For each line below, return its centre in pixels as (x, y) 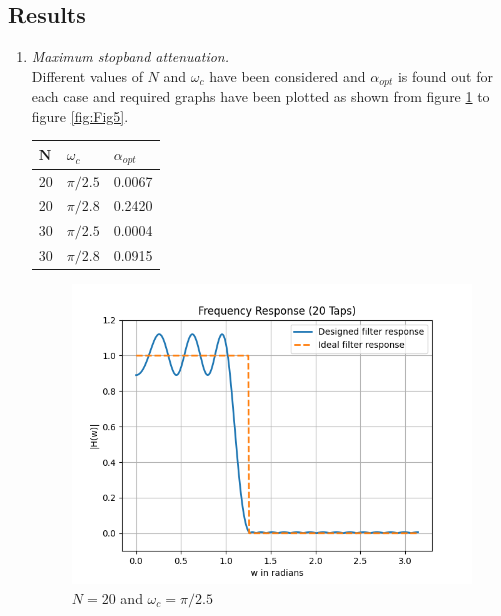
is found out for (445, 75)
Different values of (87, 75)
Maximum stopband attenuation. (130, 56)
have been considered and (287, 75)
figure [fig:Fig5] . (80, 115)
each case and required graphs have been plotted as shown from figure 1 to (260, 96)
